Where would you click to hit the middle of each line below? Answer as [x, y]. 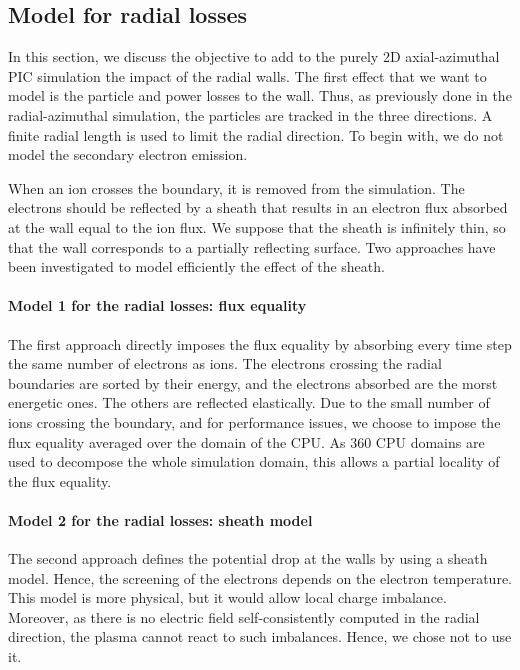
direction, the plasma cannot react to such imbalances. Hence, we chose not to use [260, 636]
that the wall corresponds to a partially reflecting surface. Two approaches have [252, 246]
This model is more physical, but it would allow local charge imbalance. [227, 597]
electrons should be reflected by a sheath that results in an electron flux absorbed [258, 207]
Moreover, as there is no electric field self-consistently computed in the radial [244, 616]
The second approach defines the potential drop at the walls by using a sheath [248, 558]
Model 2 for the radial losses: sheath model [160, 519]
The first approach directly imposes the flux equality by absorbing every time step [260, 343]
